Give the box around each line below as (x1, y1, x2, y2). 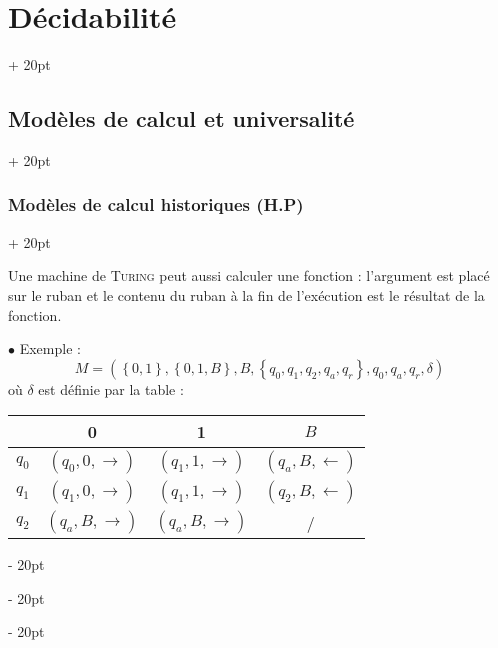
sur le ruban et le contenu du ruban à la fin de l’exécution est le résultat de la (8, 284, 485, 305)
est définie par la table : (38, 378, 184, 399)
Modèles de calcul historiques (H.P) (8, 192, 304, 217)
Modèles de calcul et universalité (8, 103, 355, 134)
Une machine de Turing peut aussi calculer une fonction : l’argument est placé (8, 265, 490, 286)
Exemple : (19, 338, 81, 359)
